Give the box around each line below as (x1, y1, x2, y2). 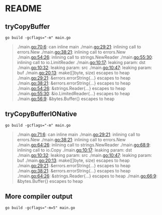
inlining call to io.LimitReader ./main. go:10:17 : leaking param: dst (17, 60, 145, 65)
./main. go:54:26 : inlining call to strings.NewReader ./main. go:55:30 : (17, 54, 153, 60)
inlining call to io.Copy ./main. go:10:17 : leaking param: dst (17, 147, 132, 153)
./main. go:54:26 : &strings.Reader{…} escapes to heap (17, 86, 126, 91)
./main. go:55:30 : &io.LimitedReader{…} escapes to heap (17, 91, 130, 96)
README (5, 3, 42, 14)
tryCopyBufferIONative (5, 110, 77, 118)
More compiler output (5, 193, 73, 201)
